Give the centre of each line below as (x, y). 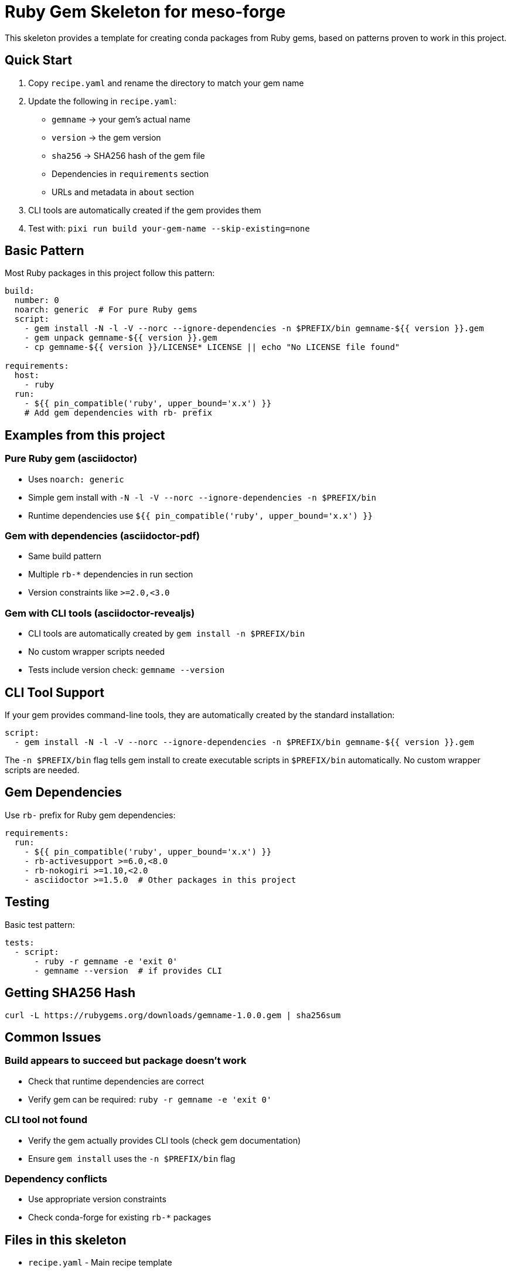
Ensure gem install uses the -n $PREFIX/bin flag (132, 1158)
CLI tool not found (46, 1120)
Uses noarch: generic (76, 479)
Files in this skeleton (66, 1240)
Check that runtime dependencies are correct (116, 1081)
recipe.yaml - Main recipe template (100, 1263)
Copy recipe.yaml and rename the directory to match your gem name (166, 83)
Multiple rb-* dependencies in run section (111, 574)
